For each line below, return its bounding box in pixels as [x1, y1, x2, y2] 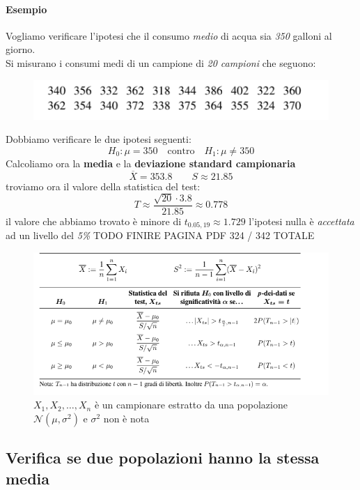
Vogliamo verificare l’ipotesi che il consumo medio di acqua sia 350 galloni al [6, 28, 332, 43]
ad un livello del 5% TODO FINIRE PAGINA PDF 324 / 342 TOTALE [6, 228, 315, 243]
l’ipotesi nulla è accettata [249, 213, 354, 228]
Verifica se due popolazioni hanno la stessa [6, 447, 320, 468]
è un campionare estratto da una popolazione [94, 397, 288, 412]
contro [167, 146, 195, 156]
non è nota [103, 411, 150, 425]
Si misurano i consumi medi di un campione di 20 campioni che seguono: [6, 55, 316, 70]
